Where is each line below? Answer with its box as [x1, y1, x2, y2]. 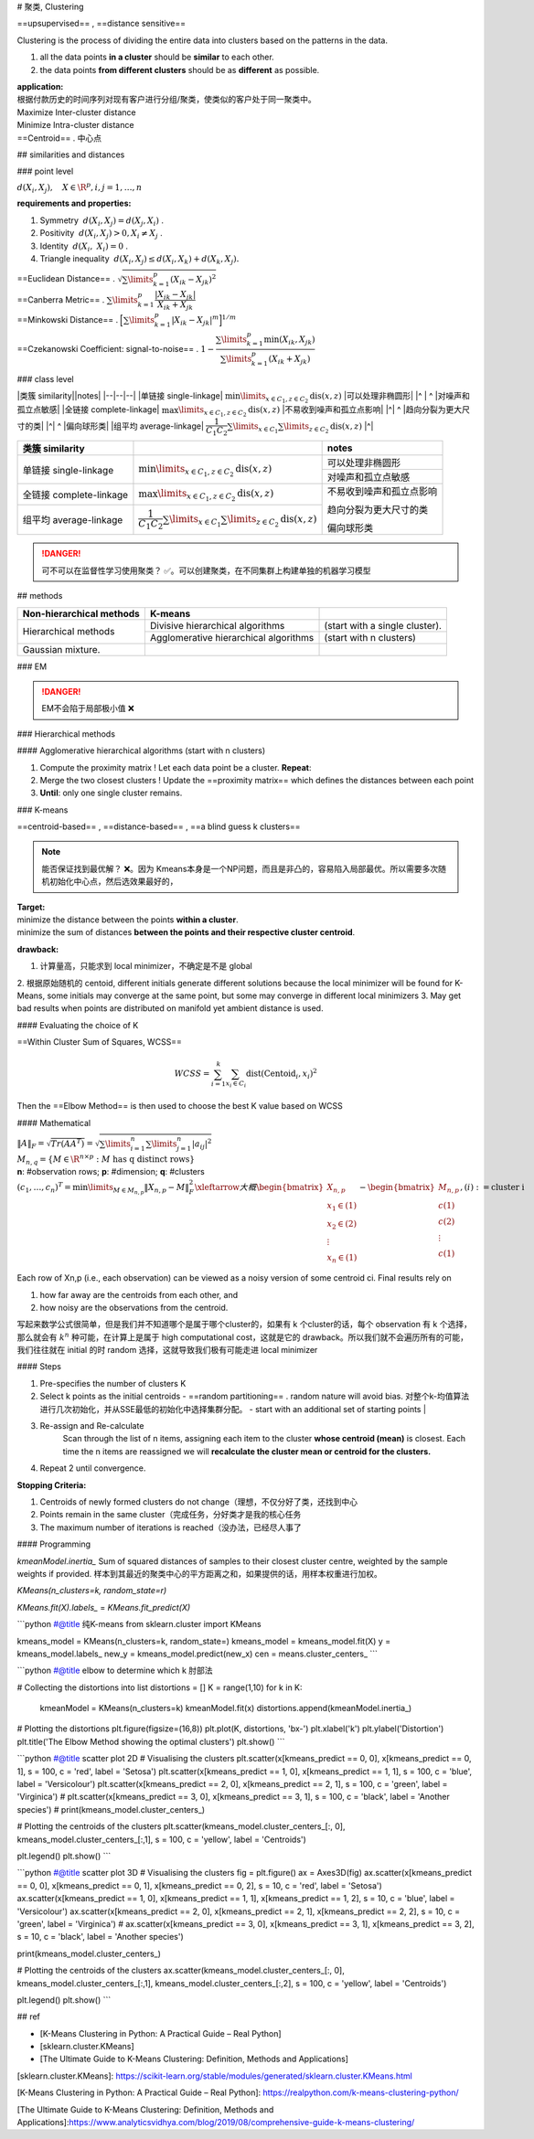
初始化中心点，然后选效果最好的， [48, 876, 178, 887]
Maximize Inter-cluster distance [16, 106, 136, 118]
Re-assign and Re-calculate [39, 1421, 144, 1431]
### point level [16, 165, 74, 177]
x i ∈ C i [225, 1080, 247, 1090]
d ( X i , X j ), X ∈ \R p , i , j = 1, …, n [16, 181, 143, 195]
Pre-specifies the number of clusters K [39, 1378, 187, 1389]
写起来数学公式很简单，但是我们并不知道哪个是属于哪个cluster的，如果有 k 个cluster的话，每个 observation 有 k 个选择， [16, 1319, 473, 1330]
